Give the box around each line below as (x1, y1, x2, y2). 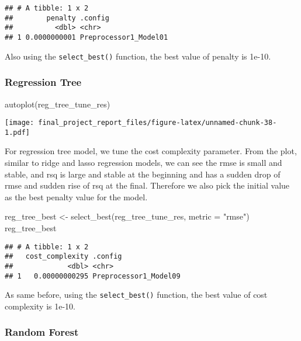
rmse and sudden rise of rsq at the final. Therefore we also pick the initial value (5, 179, 290, 192)
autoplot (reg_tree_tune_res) (5, 98, 110, 110)
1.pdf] (5, 128, 30, 137)
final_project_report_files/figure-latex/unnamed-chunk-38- (38, 119, 277, 127)
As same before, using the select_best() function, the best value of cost (5, 288, 268, 301)
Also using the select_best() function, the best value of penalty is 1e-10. (5, 50, 271, 62)
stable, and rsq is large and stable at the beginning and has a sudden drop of (5, 168, 281, 180)
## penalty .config (5, 13, 109, 22)
